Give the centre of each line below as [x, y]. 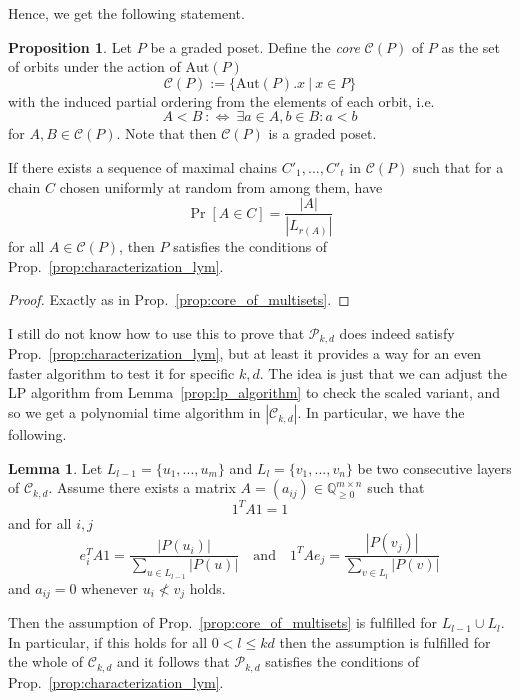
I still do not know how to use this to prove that [156, 332]
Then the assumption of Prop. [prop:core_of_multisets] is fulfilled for [222, 622]
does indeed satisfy [397, 332]
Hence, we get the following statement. [126, 13]
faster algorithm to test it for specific [121, 372]
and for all [40, 522]
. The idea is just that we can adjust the [383, 372]
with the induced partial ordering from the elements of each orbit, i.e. [221, 100]
